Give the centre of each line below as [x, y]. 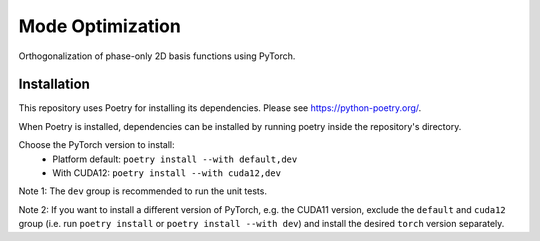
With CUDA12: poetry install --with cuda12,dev [167, 173]
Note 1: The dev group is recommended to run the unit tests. [142, 191]
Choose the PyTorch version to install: [96, 145]
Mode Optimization [100, 26]
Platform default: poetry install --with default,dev [175, 159]
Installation [54, 84]
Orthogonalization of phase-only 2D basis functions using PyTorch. [157, 56]
